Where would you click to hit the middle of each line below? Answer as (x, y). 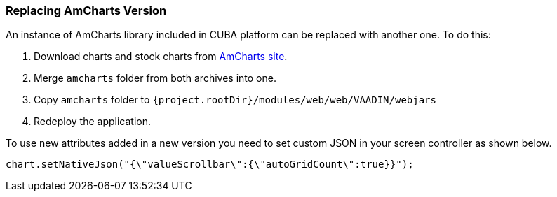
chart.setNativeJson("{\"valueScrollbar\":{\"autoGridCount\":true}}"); (210, 165)
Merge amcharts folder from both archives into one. (155, 78)
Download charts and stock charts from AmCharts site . (161, 57)
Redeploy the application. (93, 122)
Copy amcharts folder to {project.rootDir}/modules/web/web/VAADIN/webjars (235, 100)
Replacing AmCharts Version (86, 10)
